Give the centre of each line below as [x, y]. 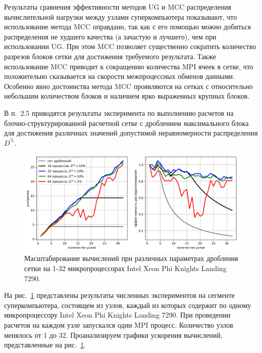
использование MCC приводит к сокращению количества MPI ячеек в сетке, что [129, 66]
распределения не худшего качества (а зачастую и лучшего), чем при [110, 36]
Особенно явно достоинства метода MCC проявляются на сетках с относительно [128, 86]
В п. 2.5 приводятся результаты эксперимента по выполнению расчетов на [119, 113]
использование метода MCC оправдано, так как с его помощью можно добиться [127, 27]
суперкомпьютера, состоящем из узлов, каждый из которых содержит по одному [128, 305]
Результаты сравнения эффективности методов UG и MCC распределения [118, 7]
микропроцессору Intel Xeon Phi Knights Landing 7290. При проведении [117, 315]
